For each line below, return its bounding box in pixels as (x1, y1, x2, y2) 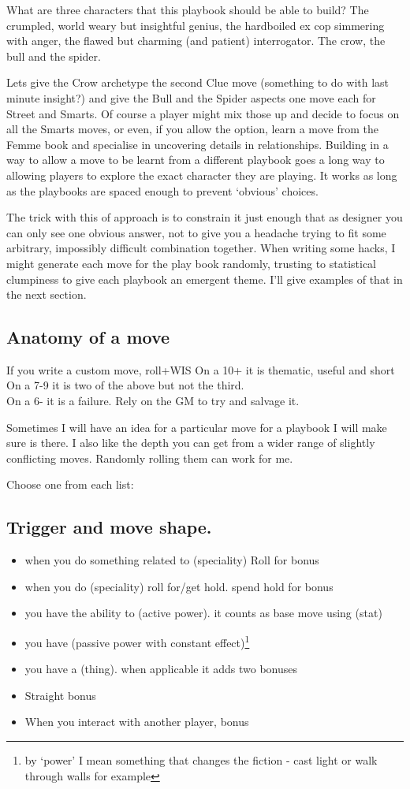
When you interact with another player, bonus (24, 713, 249, 730)
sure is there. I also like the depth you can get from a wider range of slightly (6, 434, 375, 451)
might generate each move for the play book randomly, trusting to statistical (6, 255, 376, 271)
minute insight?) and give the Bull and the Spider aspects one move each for (6, 89, 376, 106)
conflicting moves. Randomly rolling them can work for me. (6, 449, 293, 466)
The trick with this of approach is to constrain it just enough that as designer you (6, 209, 403, 225)
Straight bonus (24, 687, 96, 703)
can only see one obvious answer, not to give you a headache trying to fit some (6, 224, 386, 240)
